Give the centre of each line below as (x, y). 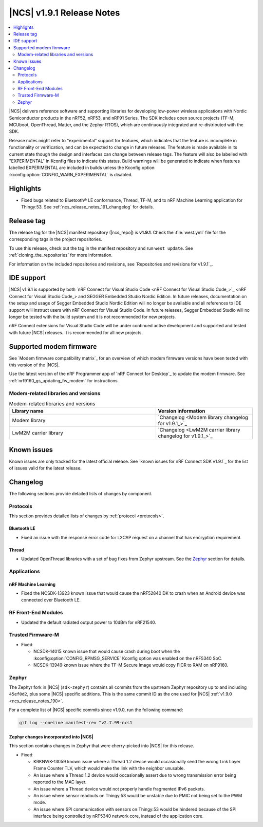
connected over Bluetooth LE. (51, 600)
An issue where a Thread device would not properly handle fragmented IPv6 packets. (119, 789)
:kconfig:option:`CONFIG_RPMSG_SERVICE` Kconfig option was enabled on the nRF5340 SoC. (128, 658)
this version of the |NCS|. (34, 365)
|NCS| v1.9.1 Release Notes (65, 13)
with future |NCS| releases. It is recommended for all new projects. (76, 332)
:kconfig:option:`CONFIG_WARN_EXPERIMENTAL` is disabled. (71, 174)
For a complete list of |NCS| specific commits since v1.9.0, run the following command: (96, 710)
